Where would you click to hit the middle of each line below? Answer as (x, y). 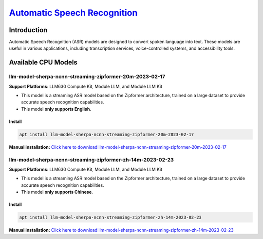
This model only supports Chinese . (57, 192)
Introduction (28, 30)
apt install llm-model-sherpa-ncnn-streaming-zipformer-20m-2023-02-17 (107, 134)
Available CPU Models (43, 63)
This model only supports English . (56, 109)
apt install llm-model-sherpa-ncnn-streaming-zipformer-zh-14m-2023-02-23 (111, 218)
